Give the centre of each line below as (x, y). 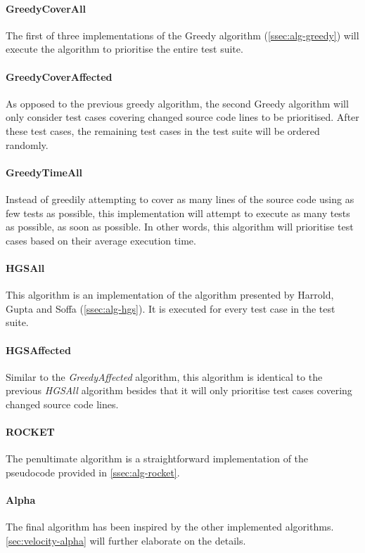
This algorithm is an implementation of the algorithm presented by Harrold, (170, 295)
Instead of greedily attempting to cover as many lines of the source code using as (180, 199)
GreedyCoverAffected (59, 76)
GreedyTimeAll (44, 172)
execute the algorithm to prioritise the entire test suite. (124, 49)
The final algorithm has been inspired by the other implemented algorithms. (170, 527)
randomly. (27, 144)
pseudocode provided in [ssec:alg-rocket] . (93, 472)
